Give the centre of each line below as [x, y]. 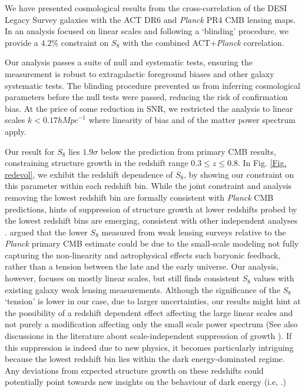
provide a [21, 42]
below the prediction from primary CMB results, [188, 151]
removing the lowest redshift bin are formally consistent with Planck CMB [139, 197]
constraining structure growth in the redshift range [97, 163]
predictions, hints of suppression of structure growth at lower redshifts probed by [151, 209]
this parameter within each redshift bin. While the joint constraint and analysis [148, 186]
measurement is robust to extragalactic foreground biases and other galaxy [140, 73]
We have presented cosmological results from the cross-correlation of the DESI [146, 8]
